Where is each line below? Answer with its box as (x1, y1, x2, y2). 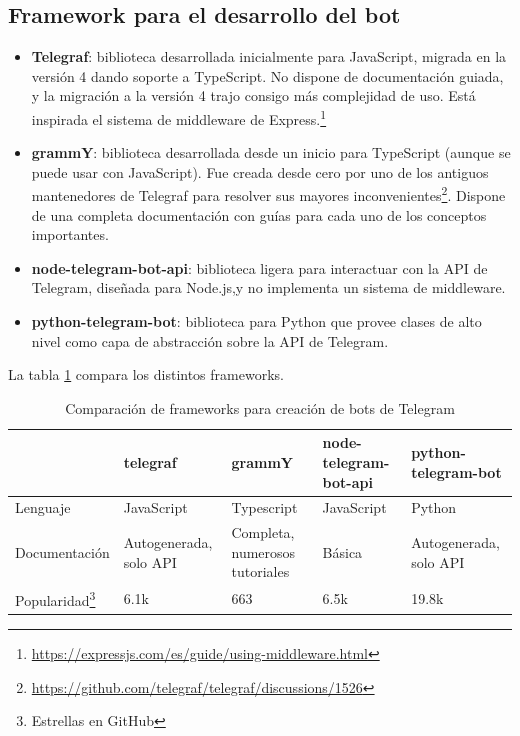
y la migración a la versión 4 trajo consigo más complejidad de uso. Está (31, 85, 476, 106)
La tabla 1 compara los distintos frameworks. (8, 364, 284, 385)
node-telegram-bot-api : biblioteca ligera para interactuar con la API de (31, 257, 488, 278)
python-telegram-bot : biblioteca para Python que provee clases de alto (31, 311, 482, 332)
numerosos (231, 541, 296, 562)
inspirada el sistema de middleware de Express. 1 (31, 105, 327, 129)
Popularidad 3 (15, 587, 96, 610)
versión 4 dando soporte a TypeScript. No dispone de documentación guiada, (31, 65, 504, 86)
